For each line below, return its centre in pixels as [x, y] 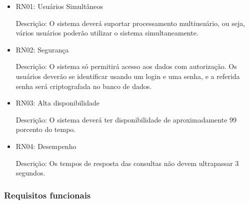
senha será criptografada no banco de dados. [84, 86]
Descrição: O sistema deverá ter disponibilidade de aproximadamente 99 [126, 119]
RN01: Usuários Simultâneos [59, 6]
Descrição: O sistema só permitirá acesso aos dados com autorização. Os [126, 66]
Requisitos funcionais [47, 195]
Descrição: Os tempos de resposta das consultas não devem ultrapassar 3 [127, 163]
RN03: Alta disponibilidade [57, 103]
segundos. [30, 173]
